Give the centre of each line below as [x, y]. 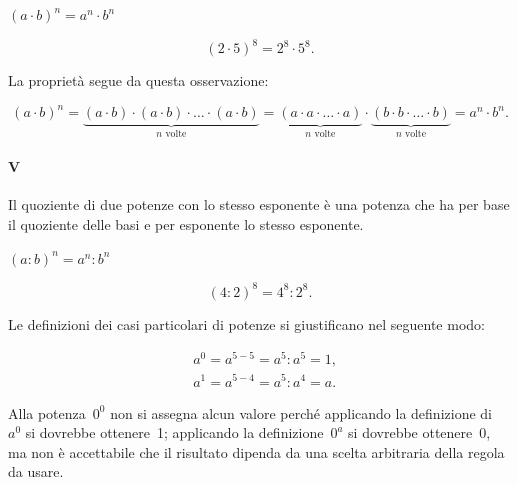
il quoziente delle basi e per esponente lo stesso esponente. [186, 224]
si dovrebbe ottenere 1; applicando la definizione [174, 432]
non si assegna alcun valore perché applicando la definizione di [301, 412]
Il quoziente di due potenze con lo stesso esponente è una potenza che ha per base [259, 204]
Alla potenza [47, 412]
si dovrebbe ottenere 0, [419, 432]
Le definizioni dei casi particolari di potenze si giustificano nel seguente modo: [246, 323]
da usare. [36, 471]
